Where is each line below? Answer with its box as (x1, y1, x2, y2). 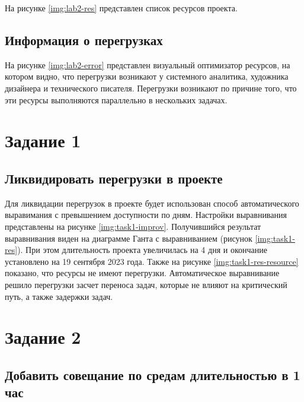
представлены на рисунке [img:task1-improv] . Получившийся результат (5, 220, 261, 232)
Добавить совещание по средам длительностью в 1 (5, 365, 300, 384)
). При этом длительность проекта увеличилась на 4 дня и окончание (17, 243, 267, 256)
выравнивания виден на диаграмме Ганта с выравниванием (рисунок (5, 232, 252, 244)
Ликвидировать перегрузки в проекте (5, 169, 223, 187)
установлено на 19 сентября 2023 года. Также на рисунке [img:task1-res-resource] (5, 255, 299, 267)
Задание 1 (5, 128, 81, 153)
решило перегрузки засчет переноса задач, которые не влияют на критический (5, 278, 287, 290)
